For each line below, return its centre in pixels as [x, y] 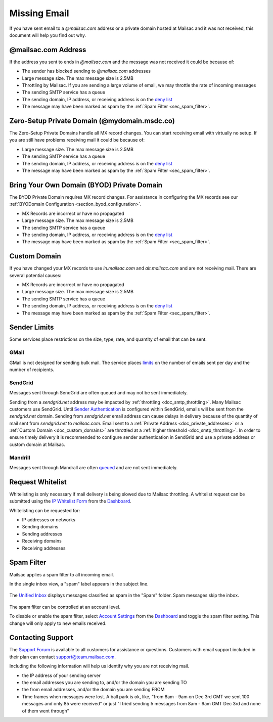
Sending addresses [42, 534]
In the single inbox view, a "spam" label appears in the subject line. [79, 583]
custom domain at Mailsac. [37, 444]
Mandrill [20, 458]
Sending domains [40, 527]
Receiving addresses [44, 548]
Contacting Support [41, 638]
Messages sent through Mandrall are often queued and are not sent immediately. [94, 467]
